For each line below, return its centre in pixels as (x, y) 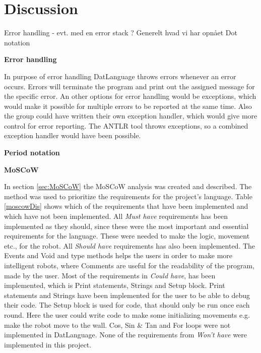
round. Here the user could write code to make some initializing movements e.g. (127, 314)
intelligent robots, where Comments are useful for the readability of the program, (129, 265)
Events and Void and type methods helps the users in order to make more (118, 255)
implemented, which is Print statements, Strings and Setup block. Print (115, 285)
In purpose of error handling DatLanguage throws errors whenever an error (120, 76)
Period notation (32, 153)
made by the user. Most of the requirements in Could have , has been (110, 275)
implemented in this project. (48, 344)
